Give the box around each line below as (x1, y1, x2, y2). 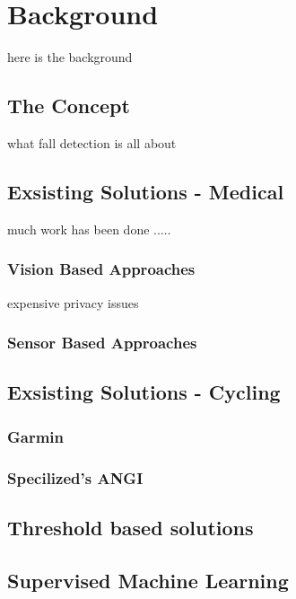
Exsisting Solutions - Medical (7, 177, 284, 205)
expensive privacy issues (7, 293, 139, 312)
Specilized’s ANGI (7, 466, 144, 489)
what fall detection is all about (7, 133, 177, 152)
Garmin (7, 425, 65, 447)
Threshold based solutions (7, 513, 254, 541)
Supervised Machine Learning (7, 566, 289, 594)
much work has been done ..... (7, 219, 171, 238)
